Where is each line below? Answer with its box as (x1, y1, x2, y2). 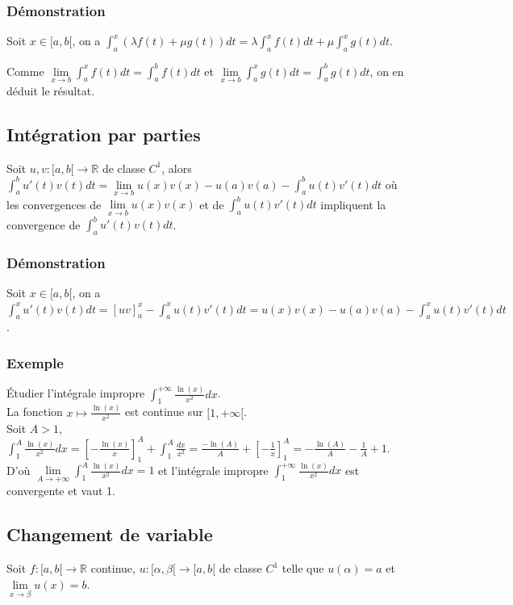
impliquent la (320, 195, 386, 212)
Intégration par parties (6, 121, 201, 146)
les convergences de (6, 195, 102, 212)
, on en (369, 62, 404, 79)
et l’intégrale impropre (158, 461, 269, 478)
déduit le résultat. (6, 82, 95, 99)
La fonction (6, 403, 63, 420)
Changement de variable (6, 522, 213, 547)
